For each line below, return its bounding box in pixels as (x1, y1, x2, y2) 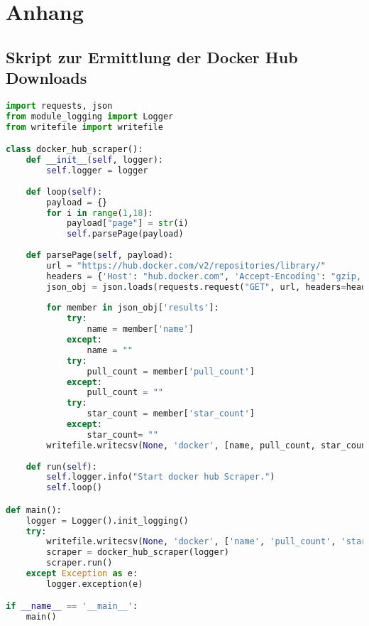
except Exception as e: (26, 568, 138, 579)
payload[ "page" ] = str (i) (66, 218, 189, 229)
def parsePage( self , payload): (26, 250, 174, 260)
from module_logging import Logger (6, 111, 174, 122)
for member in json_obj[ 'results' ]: (46, 303, 219, 313)
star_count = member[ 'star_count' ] (87, 409, 255, 419)
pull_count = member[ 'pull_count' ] (87, 366, 255, 377)
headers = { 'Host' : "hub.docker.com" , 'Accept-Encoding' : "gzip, (46, 271, 362, 281)
